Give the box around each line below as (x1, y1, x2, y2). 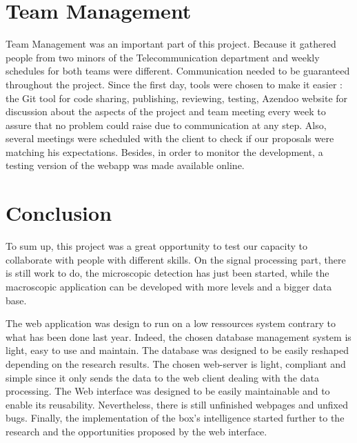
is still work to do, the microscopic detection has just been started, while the (6, 266, 329, 280)
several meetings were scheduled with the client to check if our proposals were (6, 131, 334, 146)
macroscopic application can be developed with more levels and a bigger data (6, 279, 332, 293)
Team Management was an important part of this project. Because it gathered (6, 37, 336, 51)
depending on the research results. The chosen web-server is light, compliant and (6, 356, 346, 371)
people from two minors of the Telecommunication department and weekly (6, 50, 320, 64)
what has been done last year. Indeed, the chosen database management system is (6, 329, 351, 344)
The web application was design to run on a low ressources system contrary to (6, 316, 336, 331)
